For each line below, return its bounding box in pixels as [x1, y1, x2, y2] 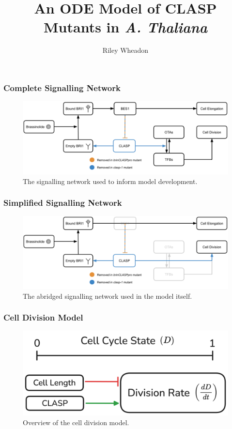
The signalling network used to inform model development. [23, 176, 198, 186]
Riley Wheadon [102, 45, 149, 55]
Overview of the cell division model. [23, 417, 129, 427]
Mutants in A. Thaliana [44, 17, 207, 37]
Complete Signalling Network [3, 81, 121, 93]
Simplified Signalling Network [3, 197, 122, 209]
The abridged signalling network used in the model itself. [23, 291, 192, 301]
